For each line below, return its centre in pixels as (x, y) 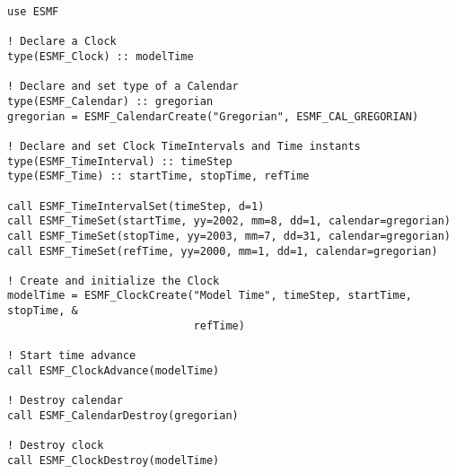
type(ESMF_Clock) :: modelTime (101, 56)
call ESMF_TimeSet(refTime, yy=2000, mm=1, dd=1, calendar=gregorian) (223, 251)
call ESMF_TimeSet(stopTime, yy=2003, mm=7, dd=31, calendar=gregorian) (229, 236)
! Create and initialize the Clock (114, 281)
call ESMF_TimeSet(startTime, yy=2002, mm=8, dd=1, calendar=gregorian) (229, 221)
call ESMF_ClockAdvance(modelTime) (114, 370)
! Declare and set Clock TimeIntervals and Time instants (184, 146)
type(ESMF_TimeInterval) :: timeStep (120, 161)
